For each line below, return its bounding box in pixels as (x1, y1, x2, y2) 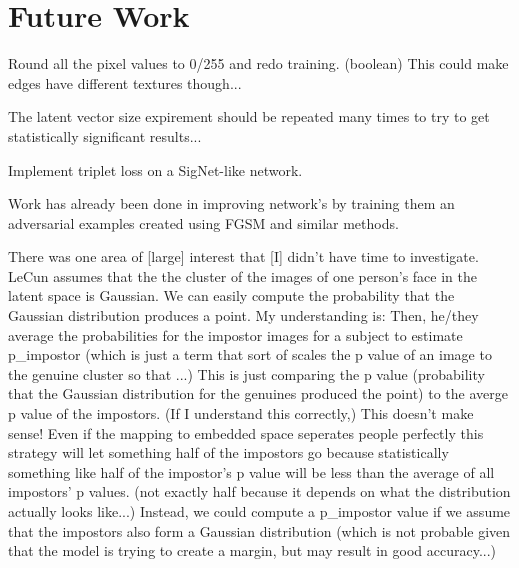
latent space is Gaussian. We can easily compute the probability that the (8, 285, 455, 306)
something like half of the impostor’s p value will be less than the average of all (8, 461, 495, 482)
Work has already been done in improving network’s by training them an (8, 193, 455, 214)
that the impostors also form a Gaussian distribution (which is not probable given (8, 520, 511, 541)
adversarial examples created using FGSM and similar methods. (8, 212, 399, 233)
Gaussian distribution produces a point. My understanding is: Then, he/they (8, 305, 479, 326)
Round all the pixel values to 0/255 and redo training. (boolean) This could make (8, 53, 509, 74)
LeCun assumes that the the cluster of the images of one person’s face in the (8, 265, 477, 286)
